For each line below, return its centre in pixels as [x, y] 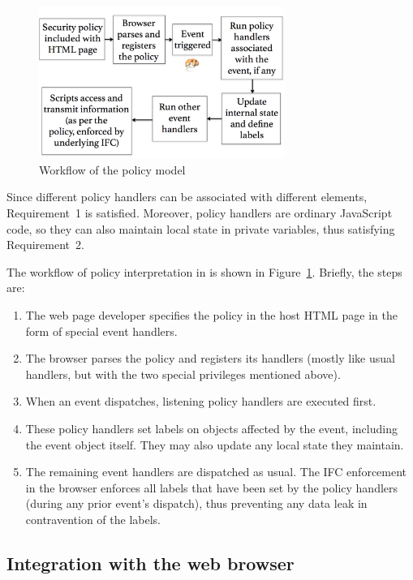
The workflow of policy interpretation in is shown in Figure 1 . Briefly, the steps [204, 271]
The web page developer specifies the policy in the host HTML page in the [211, 314]
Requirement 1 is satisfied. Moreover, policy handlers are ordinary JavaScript [200, 212]
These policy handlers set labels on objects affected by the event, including [211, 428]
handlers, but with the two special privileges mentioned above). [183, 374]
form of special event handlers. [101, 331]
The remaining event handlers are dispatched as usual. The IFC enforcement [216, 472]
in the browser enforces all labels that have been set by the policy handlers [212, 487]
